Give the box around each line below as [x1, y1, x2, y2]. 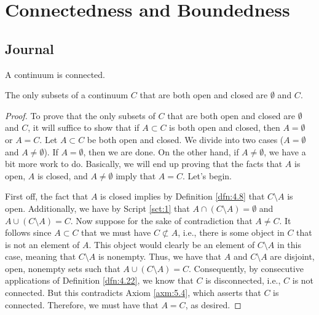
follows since [5, 226, 52, 239]
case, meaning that [5, 250, 76, 263]
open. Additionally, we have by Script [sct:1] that [5, 201, 190, 214]
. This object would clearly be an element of [89, 238, 255, 251]
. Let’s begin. [183, 169, 232, 182]
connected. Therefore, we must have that [5, 298, 159, 311]
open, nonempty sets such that [5, 262, 120, 274]
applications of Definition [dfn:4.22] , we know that [5, 274, 194, 287]
